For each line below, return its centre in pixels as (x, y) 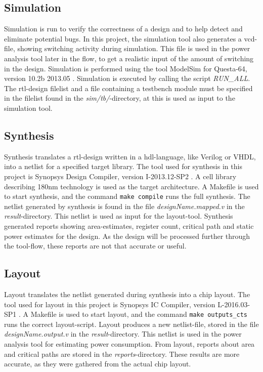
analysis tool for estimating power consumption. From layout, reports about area (129, 343)
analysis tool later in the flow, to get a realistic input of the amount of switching (129, 58)
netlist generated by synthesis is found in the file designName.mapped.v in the (124, 206)
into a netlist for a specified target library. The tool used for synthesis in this (123, 166)
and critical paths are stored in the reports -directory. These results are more (122, 354)
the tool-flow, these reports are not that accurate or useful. (95, 246)
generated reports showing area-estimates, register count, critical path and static (129, 225)
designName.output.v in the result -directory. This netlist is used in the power (123, 334)
